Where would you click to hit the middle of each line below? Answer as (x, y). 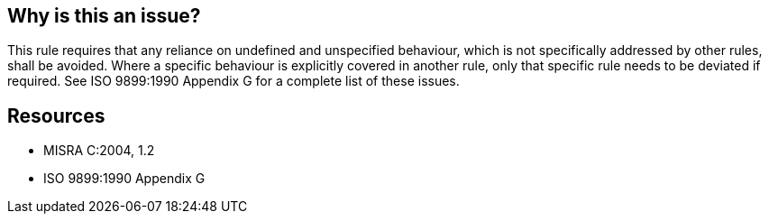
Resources (56, 115)
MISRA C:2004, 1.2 (99, 151)
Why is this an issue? (104, 16)
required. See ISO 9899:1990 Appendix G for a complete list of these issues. (233, 81)
